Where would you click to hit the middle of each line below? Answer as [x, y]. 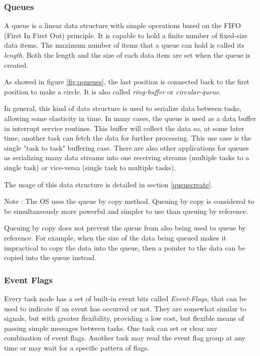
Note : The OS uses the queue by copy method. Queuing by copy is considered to [129, 201]
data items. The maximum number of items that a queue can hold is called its [124, 45]
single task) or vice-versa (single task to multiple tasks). [90, 167]
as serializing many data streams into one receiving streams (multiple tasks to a [127, 157]
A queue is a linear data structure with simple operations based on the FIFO [122, 25]
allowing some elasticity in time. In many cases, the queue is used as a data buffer [130, 118]
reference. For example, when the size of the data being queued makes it [115, 237]
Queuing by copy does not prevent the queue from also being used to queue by [125, 228]
